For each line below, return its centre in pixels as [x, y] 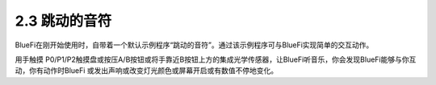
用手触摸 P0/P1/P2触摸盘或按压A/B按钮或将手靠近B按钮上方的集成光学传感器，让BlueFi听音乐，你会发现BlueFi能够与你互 [216, 59]
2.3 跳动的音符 [63, 21]
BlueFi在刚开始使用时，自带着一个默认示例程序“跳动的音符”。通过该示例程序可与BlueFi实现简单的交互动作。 [194, 45]
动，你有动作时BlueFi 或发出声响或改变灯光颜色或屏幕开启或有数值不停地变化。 [147, 71]
